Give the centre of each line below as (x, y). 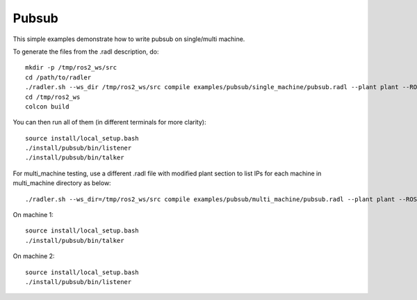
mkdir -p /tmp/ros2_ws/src (71, 68)
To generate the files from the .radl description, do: (86, 52)
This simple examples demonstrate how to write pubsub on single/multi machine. (129, 39)
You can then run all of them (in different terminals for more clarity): (109, 123)
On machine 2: (34, 256)
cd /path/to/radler (58, 77)
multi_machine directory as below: (62, 183)
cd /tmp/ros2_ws (53, 97)
